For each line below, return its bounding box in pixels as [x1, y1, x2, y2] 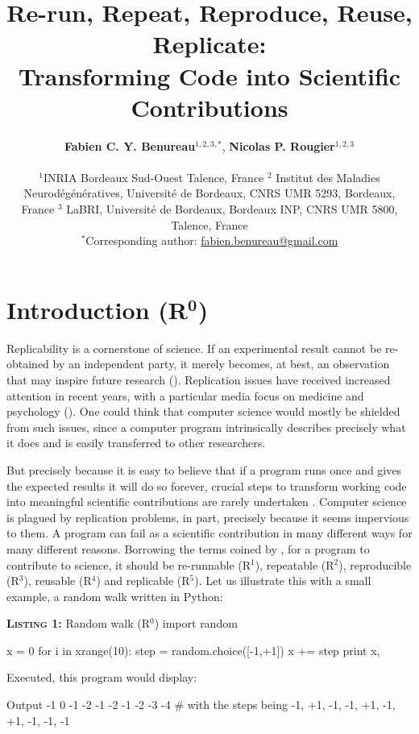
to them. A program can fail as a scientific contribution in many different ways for [6, 525, 413, 541]
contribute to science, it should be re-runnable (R [6, 556, 251, 573]
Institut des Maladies [276, 168, 380, 185]
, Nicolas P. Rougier [222, 137, 335, 154]
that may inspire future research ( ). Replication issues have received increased [6, 371, 391, 388]
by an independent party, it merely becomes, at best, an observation [52, 355, 390, 372]
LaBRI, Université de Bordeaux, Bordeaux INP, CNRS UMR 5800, [66, 201, 398, 218]
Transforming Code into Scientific [18, 59, 401, 92]
